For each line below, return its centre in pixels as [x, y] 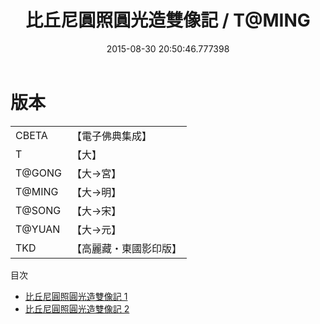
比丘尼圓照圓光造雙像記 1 [76, 296]
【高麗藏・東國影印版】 [126, 248]
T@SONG [38, 210]
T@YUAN [38, 229]
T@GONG [38, 173]
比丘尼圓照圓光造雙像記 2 [77, 308]
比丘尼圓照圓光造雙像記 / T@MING [168, 20]
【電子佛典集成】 [111, 136]
